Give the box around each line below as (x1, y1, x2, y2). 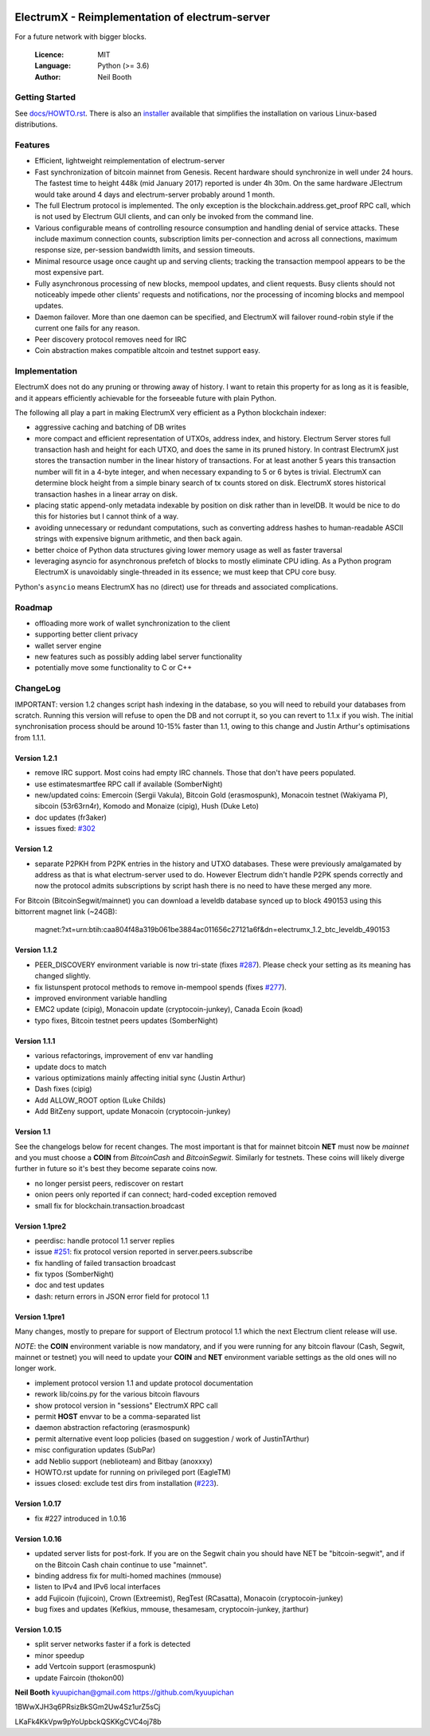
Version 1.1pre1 (14, 1311, 65, 1322)
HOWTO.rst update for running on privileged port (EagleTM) (34, 1467, 231, 1477)
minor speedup (34, 1650, 85, 1660)
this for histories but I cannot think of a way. (34, 511, 179, 521)
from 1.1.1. (14, 733, 46, 743)
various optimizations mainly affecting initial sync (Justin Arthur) (34, 1073, 246, 1083)
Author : (34, 72, 61, 81)
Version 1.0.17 (14, 1499, 61, 1509)
